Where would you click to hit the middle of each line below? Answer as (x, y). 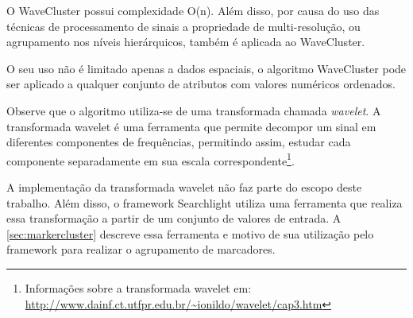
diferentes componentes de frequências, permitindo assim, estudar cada (179, 142)
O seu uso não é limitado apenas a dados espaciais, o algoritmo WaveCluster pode (206, 68)
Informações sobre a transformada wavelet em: (138, 287)
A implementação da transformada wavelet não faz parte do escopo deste (184, 187)
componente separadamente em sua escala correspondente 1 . (151, 159)
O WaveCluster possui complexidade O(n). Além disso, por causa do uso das (193, 10)
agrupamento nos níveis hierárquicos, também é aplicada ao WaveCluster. (186, 42)
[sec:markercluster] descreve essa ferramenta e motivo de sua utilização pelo (190, 233)
